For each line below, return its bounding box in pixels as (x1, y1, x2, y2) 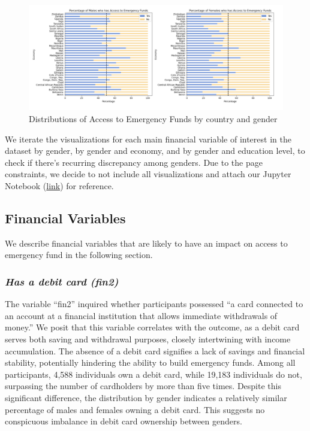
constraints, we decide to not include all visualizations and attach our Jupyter (5, 168, 291, 180)
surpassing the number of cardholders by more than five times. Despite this (5, 380, 281, 392)
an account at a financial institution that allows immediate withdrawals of (5, 309, 278, 321)
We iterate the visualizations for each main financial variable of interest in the (5, 132, 291, 145)
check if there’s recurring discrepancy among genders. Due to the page (5, 156, 263, 168)
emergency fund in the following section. (5, 248, 153, 261)
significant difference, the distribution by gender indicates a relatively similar (5, 391, 287, 403)
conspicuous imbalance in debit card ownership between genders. (5, 415, 242, 427)
